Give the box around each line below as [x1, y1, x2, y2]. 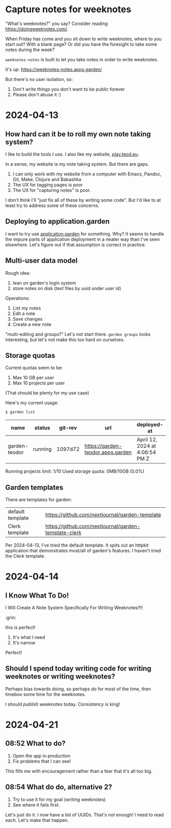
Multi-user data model [5, 256, 78, 265]
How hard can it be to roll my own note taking [5, 130, 151, 138]
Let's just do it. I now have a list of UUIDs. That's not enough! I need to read [5, 812, 164, 818]
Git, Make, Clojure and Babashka [12, 176, 81, 182]
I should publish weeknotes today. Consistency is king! [5, 701, 121, 707]
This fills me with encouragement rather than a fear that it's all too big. [5, 768, 153, 774]
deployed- [136, 421, 164, 428]
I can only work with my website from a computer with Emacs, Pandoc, [12, 171, 162, 177]
